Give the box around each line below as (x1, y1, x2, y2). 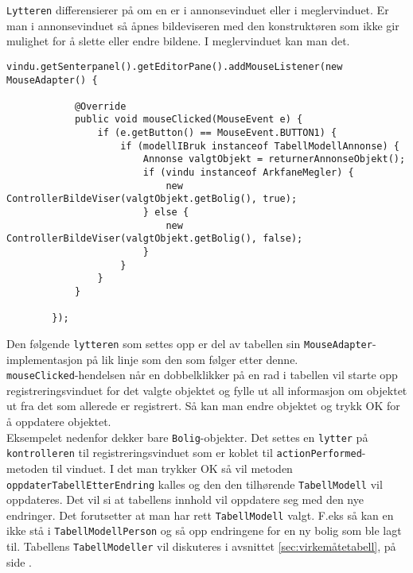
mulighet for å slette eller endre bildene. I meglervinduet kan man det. (6, 33, 350, 49)
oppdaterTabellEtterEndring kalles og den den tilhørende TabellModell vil (6, 475, 383, 492)
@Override (74, 100, 127, 112)
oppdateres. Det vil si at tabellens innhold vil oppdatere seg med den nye (6, 491, 364, 508)
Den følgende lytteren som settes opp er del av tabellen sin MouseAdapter (6, 335, 372, 351)
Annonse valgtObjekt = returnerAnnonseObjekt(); (142, 153, 406, 165)
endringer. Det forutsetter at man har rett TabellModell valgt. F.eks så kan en (6, 506, 394, 523)
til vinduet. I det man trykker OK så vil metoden (52, 459, 293, 476)
